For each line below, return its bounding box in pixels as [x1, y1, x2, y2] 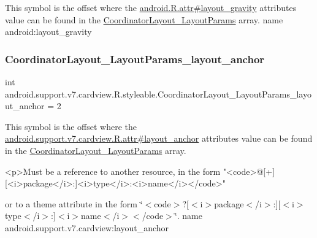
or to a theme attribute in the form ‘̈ [5, 197, 143, 210]
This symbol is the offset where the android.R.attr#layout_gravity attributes [5, 1, 297, 13]
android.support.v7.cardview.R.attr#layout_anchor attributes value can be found [5, 132, 313, 145]
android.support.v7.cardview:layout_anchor [5, 221, 169, 234]
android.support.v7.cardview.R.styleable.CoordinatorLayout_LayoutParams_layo [5, 87, 311, 100]
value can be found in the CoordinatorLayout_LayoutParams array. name [5, 13, 283, 26]
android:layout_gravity [5, 25, 92, 38]
